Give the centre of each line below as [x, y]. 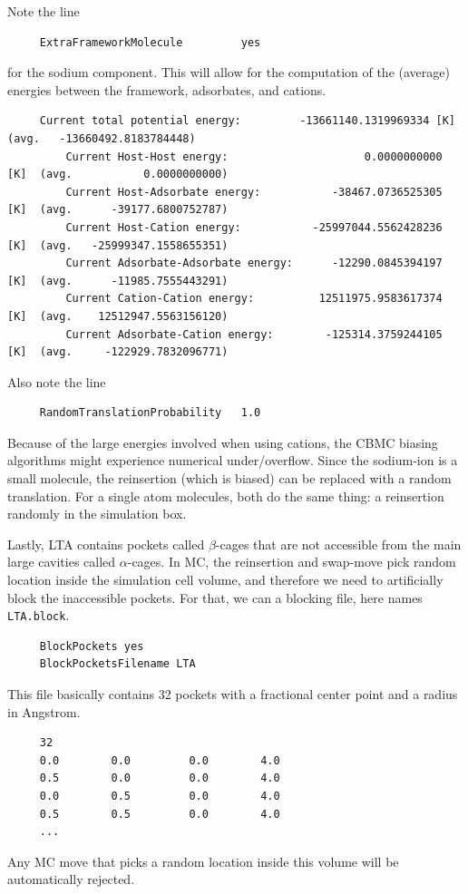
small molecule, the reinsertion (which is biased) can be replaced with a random [229, 478]
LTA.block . [39, 615]
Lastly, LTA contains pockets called [106, 544]
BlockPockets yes [92, 646]
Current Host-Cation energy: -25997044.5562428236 [254, 227]
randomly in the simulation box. [97, 514]
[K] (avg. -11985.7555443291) [118, 281]
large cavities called [62, 562]
